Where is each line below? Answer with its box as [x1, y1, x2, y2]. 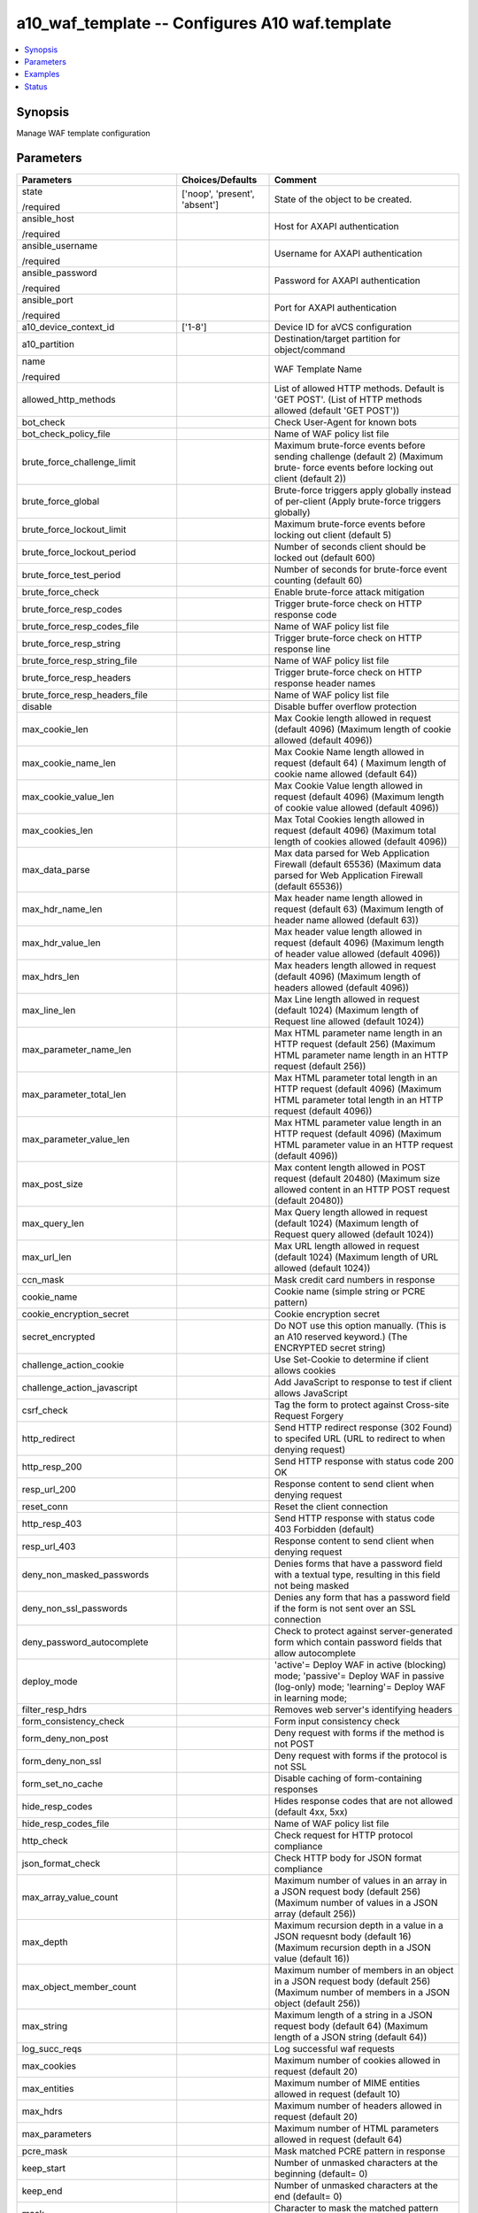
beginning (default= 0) [274, 2167, 368, 2179]
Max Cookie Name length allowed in [274, 745, 425, 758]
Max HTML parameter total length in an [274, 1071, 438, 1083]
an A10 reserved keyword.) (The [274, 1330, 408, 1343]
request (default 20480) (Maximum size [274, 1172, 441, 1184]
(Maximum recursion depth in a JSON [274, 1941, 431, 1954]
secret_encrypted [21, 1330, 96, 1343]
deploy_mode [21, 1675, 79, 1687]
